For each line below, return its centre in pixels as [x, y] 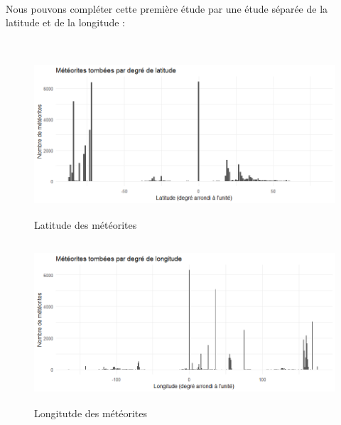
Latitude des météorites [86, 224]
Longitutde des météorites [91, 413]
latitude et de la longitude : [66, 22]
